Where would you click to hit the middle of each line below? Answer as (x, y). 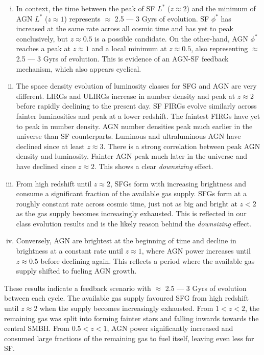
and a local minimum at (129, 48)
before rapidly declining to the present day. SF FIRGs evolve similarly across (136, 106)
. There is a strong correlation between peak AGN (182, 146)
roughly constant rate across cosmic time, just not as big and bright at (127, 203)
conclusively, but (42, 38)
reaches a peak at (43, 48)
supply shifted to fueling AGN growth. (76, 271)
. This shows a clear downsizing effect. (154, 166)
